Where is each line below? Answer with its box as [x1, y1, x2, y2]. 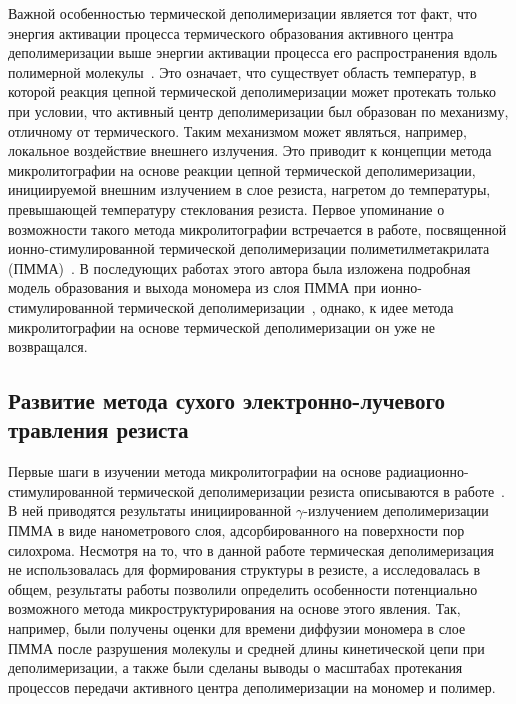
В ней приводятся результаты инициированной [8, 500, 292, 521]
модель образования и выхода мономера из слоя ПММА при [8, 277, 377, 298]
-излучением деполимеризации [303, 500, 489, 521]
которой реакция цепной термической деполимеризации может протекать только [8, 81, 496, 102]
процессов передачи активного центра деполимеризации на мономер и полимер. [8, 676, 496, 697]
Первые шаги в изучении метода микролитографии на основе [8, 461, 382, 482]
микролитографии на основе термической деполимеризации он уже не [8, 316, 436, 337]
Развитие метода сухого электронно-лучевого [8, 385, 446, 416]
